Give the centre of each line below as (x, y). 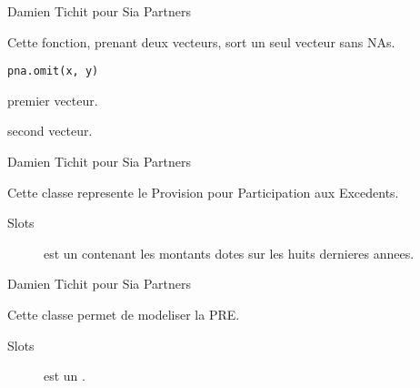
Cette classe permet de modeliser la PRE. (124, 314)
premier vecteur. (53, 100)
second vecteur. (50, 131)
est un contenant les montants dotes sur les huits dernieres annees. (229, 253)
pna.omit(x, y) (53, 71)
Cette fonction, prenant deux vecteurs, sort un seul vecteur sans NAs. (201, 41)
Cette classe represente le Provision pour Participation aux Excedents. (203, 192)
